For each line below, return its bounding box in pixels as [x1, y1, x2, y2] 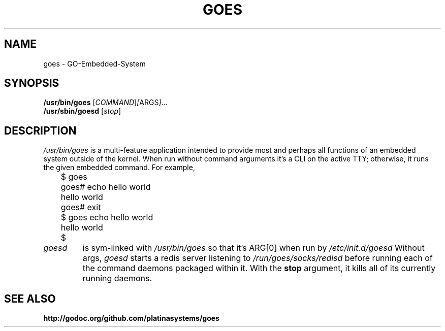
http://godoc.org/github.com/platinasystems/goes [43, 314, 219, 323]
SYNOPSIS [4, 77, 59, 90]
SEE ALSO [4, 292, 56, 305]
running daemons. [82, 273, 152, 284]
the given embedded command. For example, [43, 163, 195, 172]
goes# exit [60, 202, 101, 213]
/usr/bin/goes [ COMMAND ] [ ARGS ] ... [43, 98, 168, 107]
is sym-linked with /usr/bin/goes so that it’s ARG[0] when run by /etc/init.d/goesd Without [82, 243, 425, 253]
